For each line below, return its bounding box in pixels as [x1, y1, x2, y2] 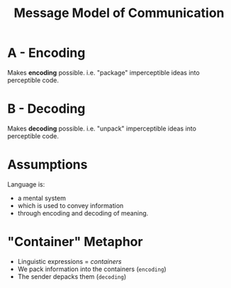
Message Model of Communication [13, 5, 225, 21]
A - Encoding [7, 45, 86, 61]
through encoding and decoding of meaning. [17, 209, 149, 217]
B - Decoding [7, 101, 86, 117]
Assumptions [7, 157, 88, 173]
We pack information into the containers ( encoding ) [17, 265, 167, 273]
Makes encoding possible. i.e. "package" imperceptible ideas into [7, 68, 200, 77]
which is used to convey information [17, 201, 124, 210]
